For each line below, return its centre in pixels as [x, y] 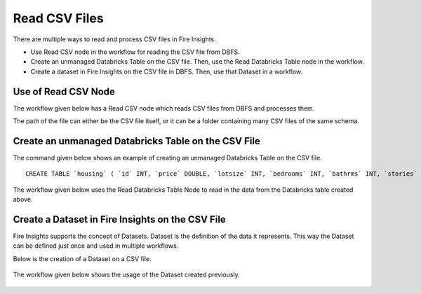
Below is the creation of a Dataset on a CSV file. [82, 258]
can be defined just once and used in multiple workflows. [96, 246]
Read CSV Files [59, 18]
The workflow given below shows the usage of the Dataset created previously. [126, 275]
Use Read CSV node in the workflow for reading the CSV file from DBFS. [135, 52]
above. [23, 199]
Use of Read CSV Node [64, 91]
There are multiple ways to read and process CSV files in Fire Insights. [115, 39]
